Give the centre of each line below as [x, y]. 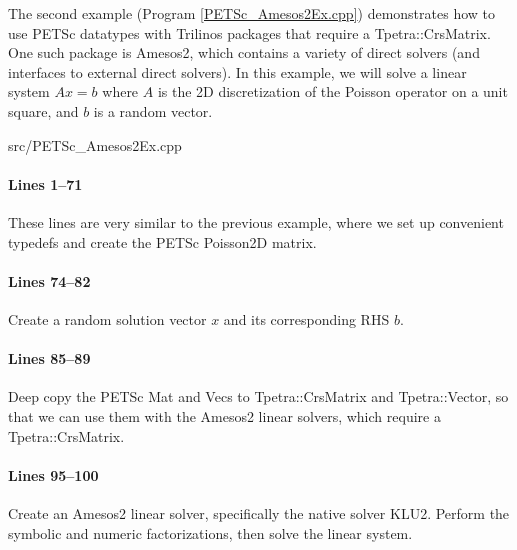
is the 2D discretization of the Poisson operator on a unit [332, 91]
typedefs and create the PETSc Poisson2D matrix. [162, 241]
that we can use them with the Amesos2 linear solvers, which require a [224, 415]
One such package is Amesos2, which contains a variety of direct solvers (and [244, 52]
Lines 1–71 [45, 183]
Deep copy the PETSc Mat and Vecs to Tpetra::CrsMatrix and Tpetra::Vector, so [258, 396]
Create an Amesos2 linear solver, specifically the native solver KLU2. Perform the [259, 512]
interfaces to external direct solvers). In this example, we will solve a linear [237, 71]
